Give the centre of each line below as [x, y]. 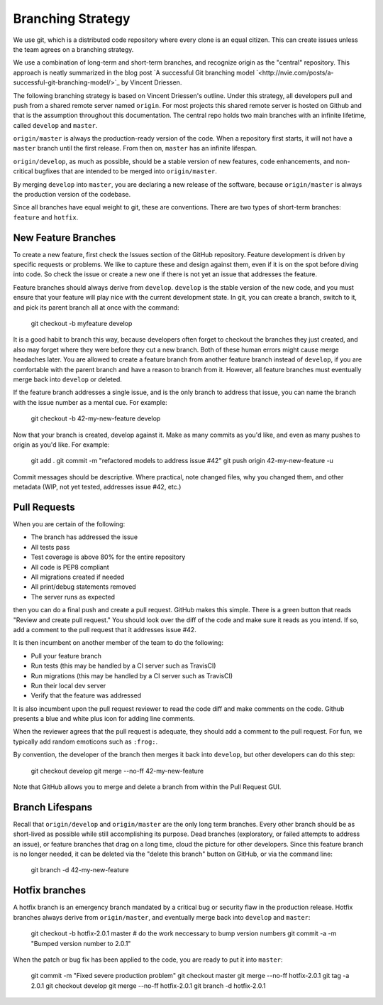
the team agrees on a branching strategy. [73, 49]
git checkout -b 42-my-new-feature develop [96, 418]
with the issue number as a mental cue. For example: [90, 402]
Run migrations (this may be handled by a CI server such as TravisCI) [132, 675]
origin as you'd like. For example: [61, 445]
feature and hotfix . [46, 217]
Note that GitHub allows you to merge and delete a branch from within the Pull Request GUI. [147, 787]
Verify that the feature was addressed [86, 695]
